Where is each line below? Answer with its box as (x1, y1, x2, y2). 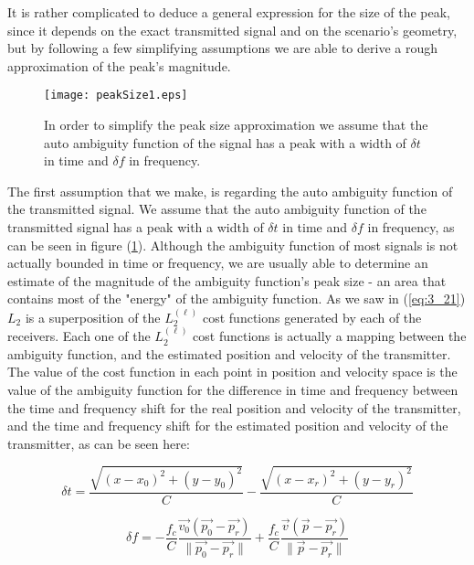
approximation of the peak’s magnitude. (7, 56, 231, 75)
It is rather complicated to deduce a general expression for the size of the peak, (7, 3, 451, 21)
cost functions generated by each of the (202, 307, 422, 326)
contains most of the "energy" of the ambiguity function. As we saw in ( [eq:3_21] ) (7, 289, 466, 308)
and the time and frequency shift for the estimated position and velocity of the (7, 416, 448, 435)
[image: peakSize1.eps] (44, 89, 188, 102)
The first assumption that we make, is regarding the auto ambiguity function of (7, 181, 453, 200)
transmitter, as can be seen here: (7, 433, 190, 453)
